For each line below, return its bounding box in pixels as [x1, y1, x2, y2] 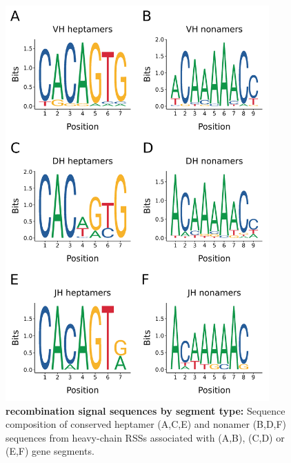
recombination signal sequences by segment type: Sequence [6, 403, 285, 417]
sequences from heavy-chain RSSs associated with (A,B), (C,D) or [6, 430, 285, 444]
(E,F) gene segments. [6, 444, 94, 458]
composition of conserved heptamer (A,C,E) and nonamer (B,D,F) [6, 417, 287, 431]
